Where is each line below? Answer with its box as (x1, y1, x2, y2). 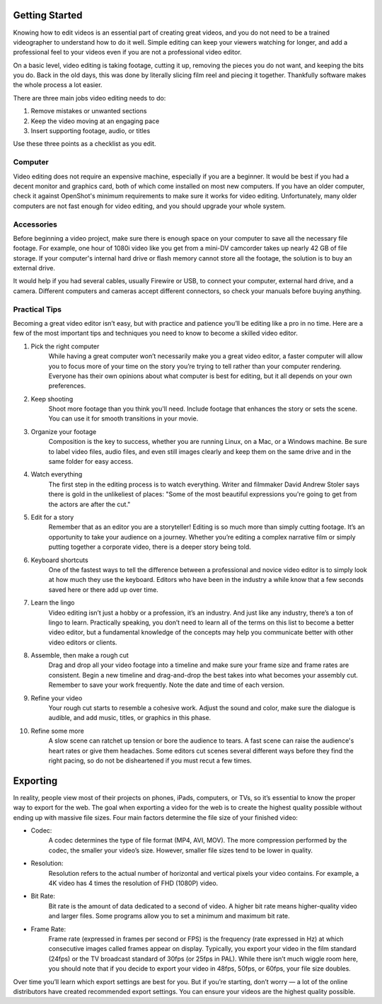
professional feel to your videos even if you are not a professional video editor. (13, 48, 242, 57)
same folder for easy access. (48, 457, 134, 466)
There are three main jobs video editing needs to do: (13, 93, 166, 102)
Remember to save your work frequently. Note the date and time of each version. (48, 680, 285, 690)
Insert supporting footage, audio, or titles (30, 127, 151, 135)
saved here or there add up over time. (48, 585, 158, 594)
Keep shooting (30, 394, 74, 403)
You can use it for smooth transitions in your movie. (48, 414, 199, 423)
